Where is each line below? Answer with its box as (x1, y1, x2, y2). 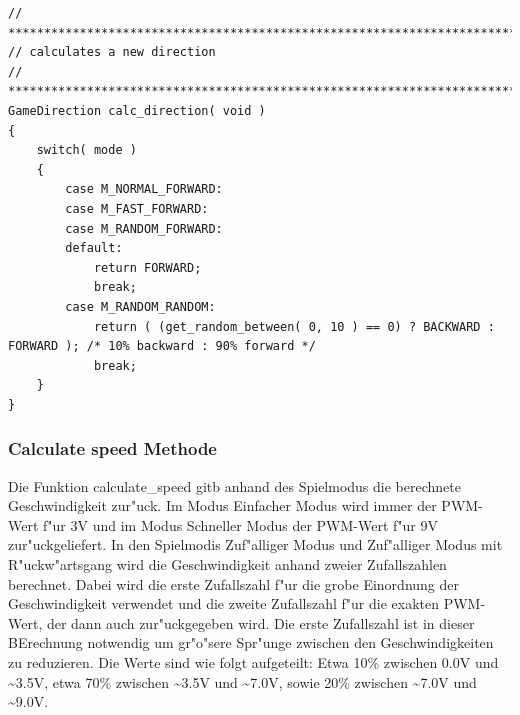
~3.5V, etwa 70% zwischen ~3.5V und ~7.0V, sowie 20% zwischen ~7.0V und (8, 671, 477, 692)
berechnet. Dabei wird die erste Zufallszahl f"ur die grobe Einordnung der (8, 573, 459, 594)
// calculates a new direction (8, 45, 216, 60)
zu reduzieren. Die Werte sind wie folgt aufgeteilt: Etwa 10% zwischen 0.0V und (8, 652, 499, 673)
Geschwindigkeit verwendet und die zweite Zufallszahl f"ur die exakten (8, 593, 440, 614)
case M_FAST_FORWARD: (65, 201, 209, 216)
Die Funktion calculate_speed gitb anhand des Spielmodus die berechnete (8, 475, 461, 496)
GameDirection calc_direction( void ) (8, 103, 266, 118)
